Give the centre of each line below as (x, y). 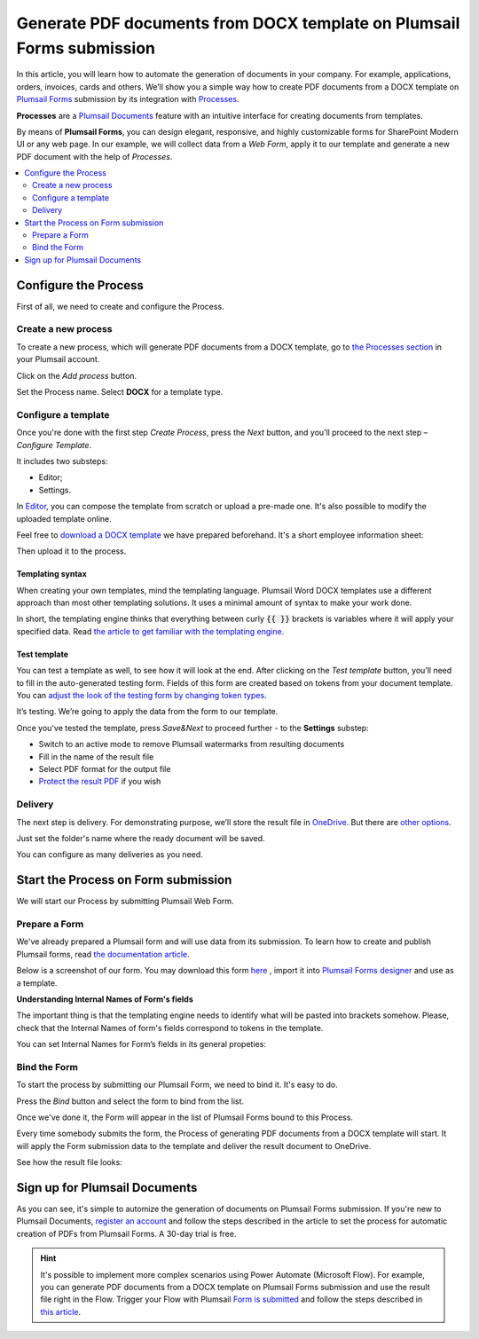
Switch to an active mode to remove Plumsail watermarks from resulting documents (192, 744)
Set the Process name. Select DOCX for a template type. (120, 392)
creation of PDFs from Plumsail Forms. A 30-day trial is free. (126, 1233)
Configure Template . (54, 445)
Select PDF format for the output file (105, 768)
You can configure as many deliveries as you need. (110, 855)
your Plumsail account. (58, 359)
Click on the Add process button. (77, 375)
